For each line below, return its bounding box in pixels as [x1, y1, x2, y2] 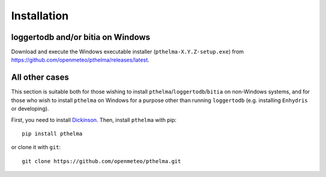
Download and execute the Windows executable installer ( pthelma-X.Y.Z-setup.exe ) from [11, 48, 244, 56]
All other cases [11, 72, 69, 83]
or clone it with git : [11, 144, 61, 151]
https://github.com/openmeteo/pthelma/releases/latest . [11, 56, 150, 63]
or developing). [11, 105, 50, 112]
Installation [11, 9, 69, 22]
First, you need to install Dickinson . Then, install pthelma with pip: [11, 116, 177, 123]
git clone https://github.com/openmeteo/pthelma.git [22, 158, 181, 164]
